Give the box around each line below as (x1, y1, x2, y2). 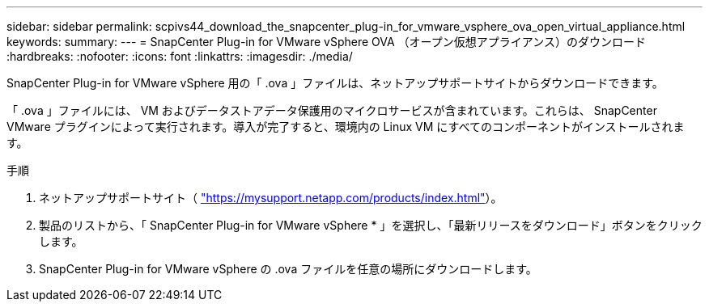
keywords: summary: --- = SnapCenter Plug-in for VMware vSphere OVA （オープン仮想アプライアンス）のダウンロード (6, 35, 646, 49)
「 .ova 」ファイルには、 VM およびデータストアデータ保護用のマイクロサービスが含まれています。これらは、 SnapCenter (6, 103, 657, 117)
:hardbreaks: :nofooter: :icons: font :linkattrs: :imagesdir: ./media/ (6, 49, 353, 63)
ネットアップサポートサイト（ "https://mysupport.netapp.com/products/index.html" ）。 (39, 191, 503, 205)
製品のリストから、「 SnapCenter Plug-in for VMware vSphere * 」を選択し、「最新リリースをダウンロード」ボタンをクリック (39, 218, 703, 232)
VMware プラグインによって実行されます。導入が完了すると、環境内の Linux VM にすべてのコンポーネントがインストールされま (6, 120, 685, 133)
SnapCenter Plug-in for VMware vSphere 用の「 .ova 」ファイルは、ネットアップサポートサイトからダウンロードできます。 (6, 76, 664, 90)
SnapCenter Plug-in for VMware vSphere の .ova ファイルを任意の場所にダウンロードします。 (39, 262, 537, 276)
